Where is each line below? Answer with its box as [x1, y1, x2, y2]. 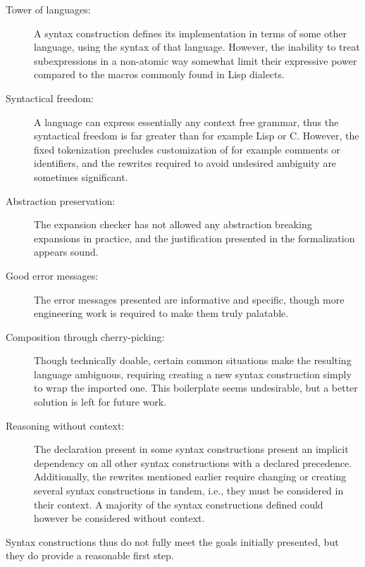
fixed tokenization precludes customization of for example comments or [34, 142, 340, 156]
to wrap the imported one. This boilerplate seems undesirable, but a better [34, 380, 358, 395]
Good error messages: [6, 268, 99, 282]
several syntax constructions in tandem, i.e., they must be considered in [34, 483, 344, 498]
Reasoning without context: [6, 418, 125, 432]
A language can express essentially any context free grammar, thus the [34, 114, 339, 129]
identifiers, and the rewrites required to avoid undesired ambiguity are [34, 156, 337, 170]
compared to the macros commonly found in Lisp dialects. [34, 67, 285, 82]
